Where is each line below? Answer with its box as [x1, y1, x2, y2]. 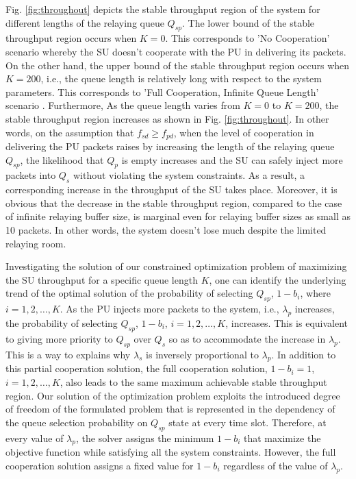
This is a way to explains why [5, 347, 131, 361]
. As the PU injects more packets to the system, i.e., [60, 302, 279, 316]
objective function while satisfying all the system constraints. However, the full [5, 445, 336, 459]
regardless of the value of [223, 458, 328, 472]
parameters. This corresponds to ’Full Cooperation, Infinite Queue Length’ [5, 84, 319, 99]
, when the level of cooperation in [173, 125, 314, 139]
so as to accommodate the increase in [168, 331, 326, 345]
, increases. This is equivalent [225, 315, 348, 330]
